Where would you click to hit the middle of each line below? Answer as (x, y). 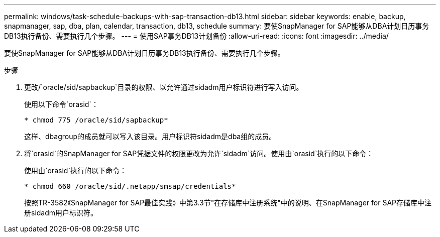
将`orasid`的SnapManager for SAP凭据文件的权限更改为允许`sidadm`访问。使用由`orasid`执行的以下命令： (199, 153)
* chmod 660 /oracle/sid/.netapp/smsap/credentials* (130, 186)
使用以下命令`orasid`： (61, 104)
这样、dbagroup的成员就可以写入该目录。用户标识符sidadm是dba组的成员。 (150, 136)
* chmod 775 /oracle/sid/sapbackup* (96, 120)
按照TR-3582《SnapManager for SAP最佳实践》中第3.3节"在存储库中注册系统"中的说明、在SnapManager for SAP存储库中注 (228, 203)
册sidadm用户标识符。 (61, 213)
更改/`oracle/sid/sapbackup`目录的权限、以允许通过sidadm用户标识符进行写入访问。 (164, 87)
